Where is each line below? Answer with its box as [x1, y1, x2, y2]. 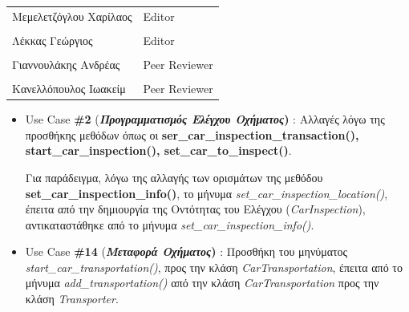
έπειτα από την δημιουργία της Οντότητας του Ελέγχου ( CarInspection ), [25, 201, 366, 217]
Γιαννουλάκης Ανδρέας [12, 55, 120, 72]
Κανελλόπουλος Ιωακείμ [12, 80, 126, 97]
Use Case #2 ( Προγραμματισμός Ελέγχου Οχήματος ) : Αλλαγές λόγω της [25, 111, 385, 128]
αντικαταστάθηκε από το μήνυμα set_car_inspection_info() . [25, 216, 314, 233]
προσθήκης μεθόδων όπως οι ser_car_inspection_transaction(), [25, 126, 359, 143]
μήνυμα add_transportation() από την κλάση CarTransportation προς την [25, 274, 379, 291]
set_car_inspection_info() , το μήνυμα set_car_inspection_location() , [25, 184, 388, 201]
